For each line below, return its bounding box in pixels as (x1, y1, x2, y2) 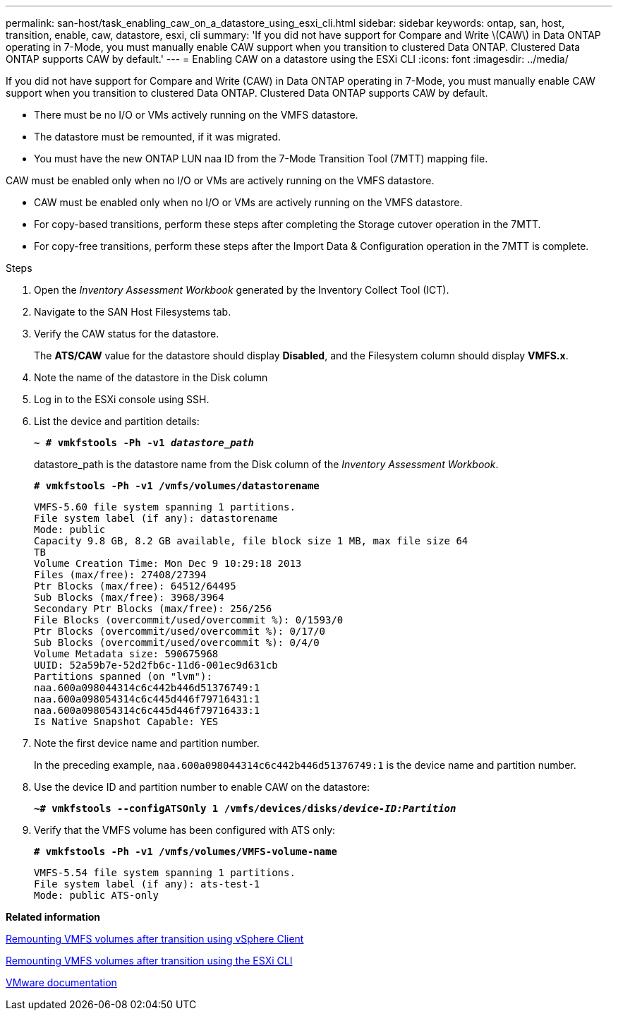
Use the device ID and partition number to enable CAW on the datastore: (34, 781, 370, 793)
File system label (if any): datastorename (34, 513, 278, 524)
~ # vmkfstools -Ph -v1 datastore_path (34, 437, 254, 448)
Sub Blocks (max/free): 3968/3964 (34, 592, 224, 603)
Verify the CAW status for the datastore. (34, 328, 219, 340)
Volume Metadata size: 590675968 (34, 648, 219, 659)
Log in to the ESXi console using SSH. (34, 393, 210, 405)
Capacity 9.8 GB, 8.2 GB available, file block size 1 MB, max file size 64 (34, 535, 468, 546)
